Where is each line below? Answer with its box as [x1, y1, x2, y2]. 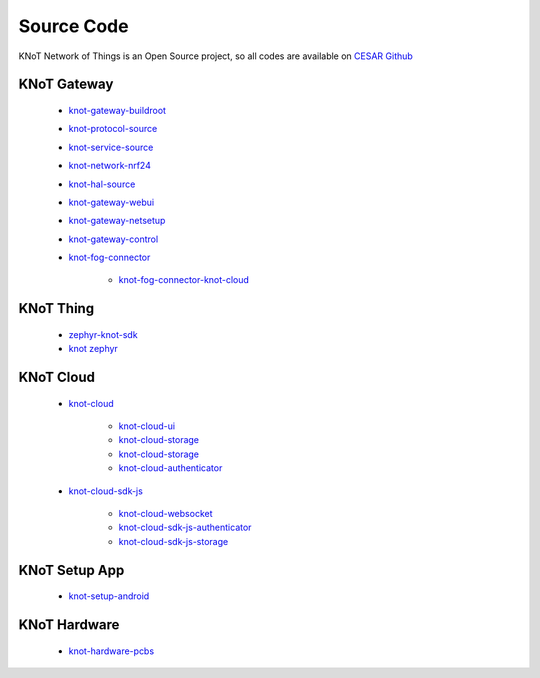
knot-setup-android [68, 590, 150, 602]
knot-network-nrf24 [68, 160, 152, 172]
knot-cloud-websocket [118, 508, 214, 520]
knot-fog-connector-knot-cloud [118, 274, 250, 286]
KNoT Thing [18, 300, 95, 317]
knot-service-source [68, 141, 154, 153]
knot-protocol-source [68, 123, 158, 135]
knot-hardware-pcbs [68, 645, 155, 657]
